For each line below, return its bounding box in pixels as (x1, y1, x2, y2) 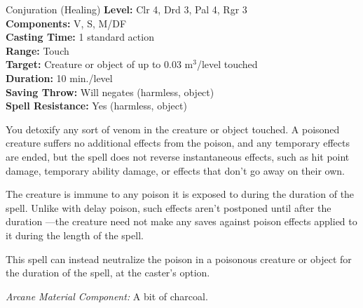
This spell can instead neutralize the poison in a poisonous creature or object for (6, 251, 352, 266)
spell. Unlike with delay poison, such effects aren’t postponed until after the (6, 200, 331, 215)
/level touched (196, 57, 258, 72)
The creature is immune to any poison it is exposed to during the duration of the (6, 187, 355, 201)
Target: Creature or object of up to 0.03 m (6, 57, 193, 72)
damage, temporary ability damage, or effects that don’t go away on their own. (6, 163, 345, 178)
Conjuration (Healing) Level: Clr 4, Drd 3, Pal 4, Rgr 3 (6, 2, 247, 16)
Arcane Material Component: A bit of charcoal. (6, 288, 208, 303)
